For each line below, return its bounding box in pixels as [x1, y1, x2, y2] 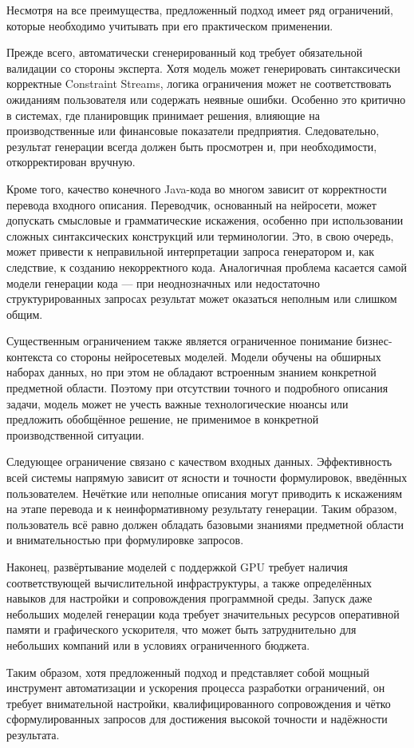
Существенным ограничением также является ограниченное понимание [6, 332, 353, 349]
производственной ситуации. [6, 426, 144, 443]
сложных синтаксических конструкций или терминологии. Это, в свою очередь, [6, 227, 394, 244]
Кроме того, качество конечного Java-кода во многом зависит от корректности [6, 180, 387, 197]
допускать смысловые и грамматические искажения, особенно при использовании [6, 212, 404, 229]
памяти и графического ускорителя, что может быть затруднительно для [6, 621, 357, 638]
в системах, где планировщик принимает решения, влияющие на [6, 106, 320, 123]
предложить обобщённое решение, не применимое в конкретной [6, 411, 319, 428]
